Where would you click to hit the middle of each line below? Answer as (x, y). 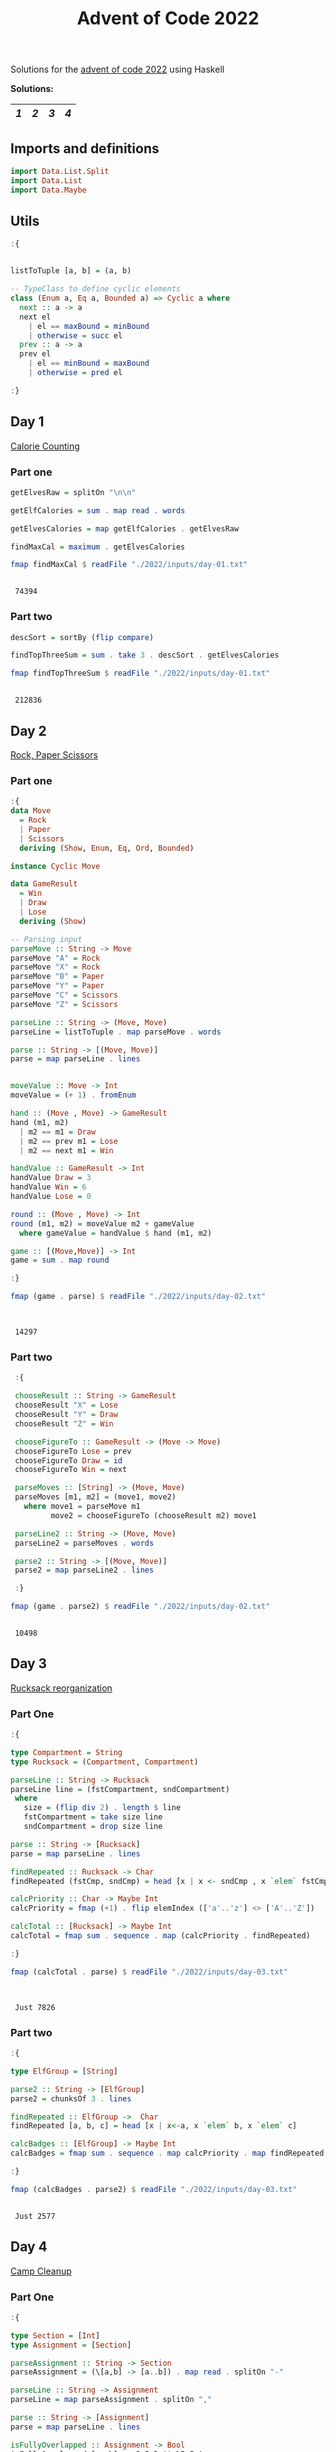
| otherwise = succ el (75, 335)
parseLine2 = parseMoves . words (84, 1543)
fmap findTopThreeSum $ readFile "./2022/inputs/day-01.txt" (140, 673)
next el (35, 317)
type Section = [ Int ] (55, 2335)
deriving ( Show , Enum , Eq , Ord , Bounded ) (107, 848)
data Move (31, 811)
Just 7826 (35, 2007)
